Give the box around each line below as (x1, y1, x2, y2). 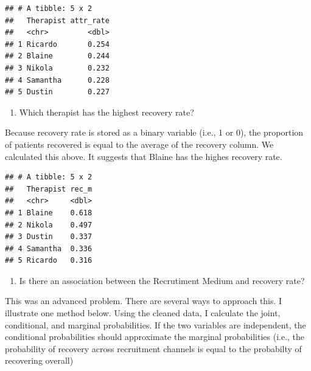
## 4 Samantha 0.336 (5, 244, 93, 253)
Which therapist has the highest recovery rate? (19, 105, 194, 118)
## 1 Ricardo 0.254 (5, 40, 110, 49)
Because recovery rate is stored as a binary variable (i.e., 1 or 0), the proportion (5, 126, 304, 139)
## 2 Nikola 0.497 (5, 220, 93, 229)
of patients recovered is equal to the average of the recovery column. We (5, 137, 274, 150)
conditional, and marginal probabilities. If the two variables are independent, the (5, 318, 306, 331)
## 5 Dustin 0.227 (5, 88, 110, 97)
